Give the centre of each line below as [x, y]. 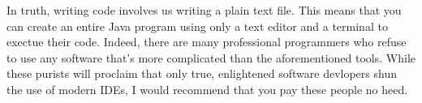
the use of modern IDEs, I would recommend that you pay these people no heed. [207, 89]
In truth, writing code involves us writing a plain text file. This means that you [204, 10]
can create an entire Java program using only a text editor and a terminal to [197, 26]
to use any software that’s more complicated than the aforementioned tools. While [211, 57]
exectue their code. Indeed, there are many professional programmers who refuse [207, 42]
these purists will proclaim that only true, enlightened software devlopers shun [202, 73]
